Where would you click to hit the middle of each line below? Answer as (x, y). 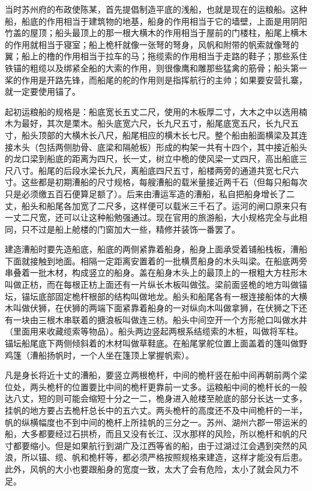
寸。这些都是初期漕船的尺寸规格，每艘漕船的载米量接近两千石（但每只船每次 (156, 182)
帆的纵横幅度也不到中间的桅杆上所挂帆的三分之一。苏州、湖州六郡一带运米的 (156, 422)
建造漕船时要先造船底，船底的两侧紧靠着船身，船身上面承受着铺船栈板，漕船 (156, 249)
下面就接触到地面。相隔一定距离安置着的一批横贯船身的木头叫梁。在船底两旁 (156, 260)
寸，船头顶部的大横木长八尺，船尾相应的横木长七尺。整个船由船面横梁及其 (152, 135)
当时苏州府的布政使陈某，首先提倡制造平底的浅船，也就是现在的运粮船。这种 (156, 9)
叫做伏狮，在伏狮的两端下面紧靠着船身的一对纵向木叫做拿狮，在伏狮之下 (156, 308)
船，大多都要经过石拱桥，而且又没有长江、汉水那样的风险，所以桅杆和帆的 (152, 434)
